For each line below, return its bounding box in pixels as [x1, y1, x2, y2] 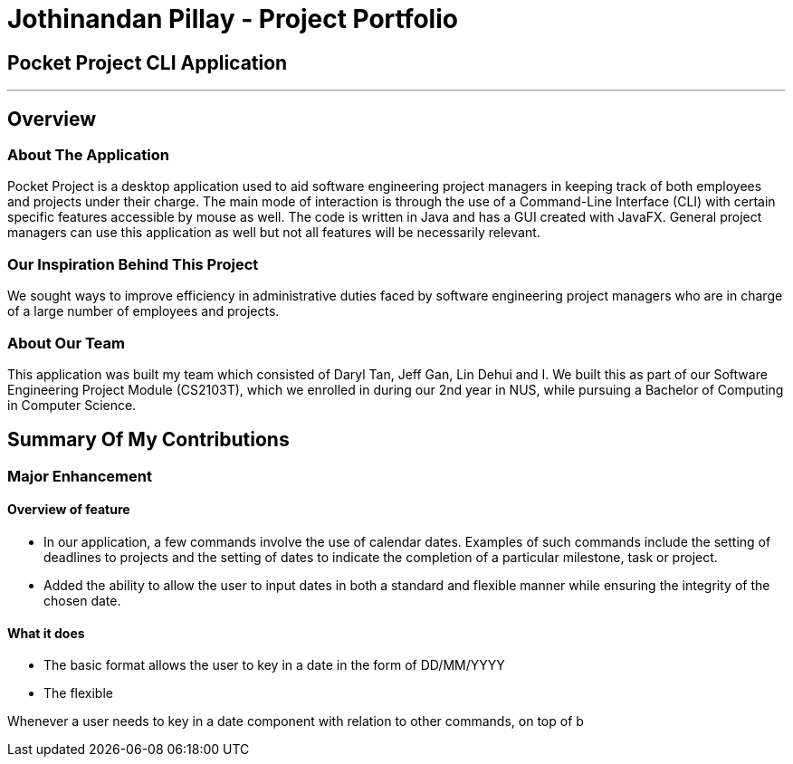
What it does [7, 625, 85, 641]
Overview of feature [7, 501, 130, 518]
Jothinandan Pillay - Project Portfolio [7, 4, 458, 34]
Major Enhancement [7, 466, 152, 485]
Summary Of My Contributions [7, 428, 290, 452]
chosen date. [43, 592, 121, 608]
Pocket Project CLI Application [7, 51, 288, 74]
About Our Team [7, 333, 125, 352]
